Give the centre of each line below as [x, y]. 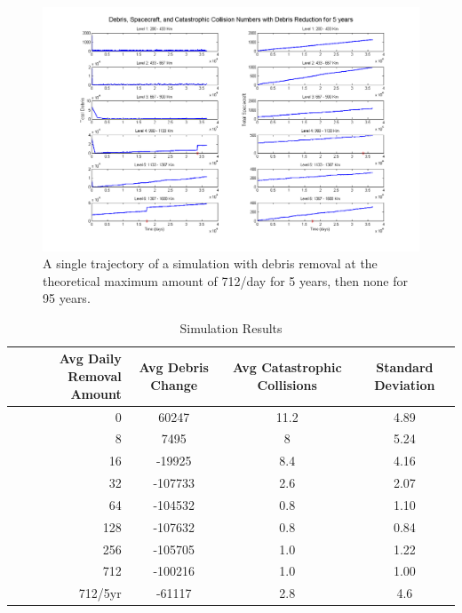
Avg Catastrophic [287, 367]
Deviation [405, 384]
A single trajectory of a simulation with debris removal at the [210, 263]
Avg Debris [174, 367]
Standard [405, 367]
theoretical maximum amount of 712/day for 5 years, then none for [225, 280]
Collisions [287, 384]
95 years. [67, 298]
